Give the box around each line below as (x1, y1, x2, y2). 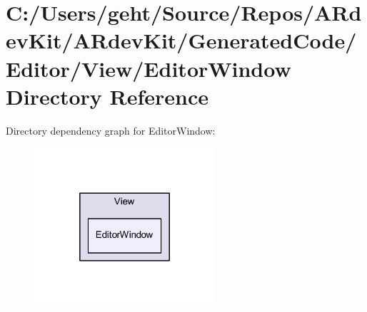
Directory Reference (6, 81, 209, 110)
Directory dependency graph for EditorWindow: (6, 123, 216, 137)
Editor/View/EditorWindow (6, 53, 291, 83)
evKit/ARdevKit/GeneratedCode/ (6, 26, 357, 55)
